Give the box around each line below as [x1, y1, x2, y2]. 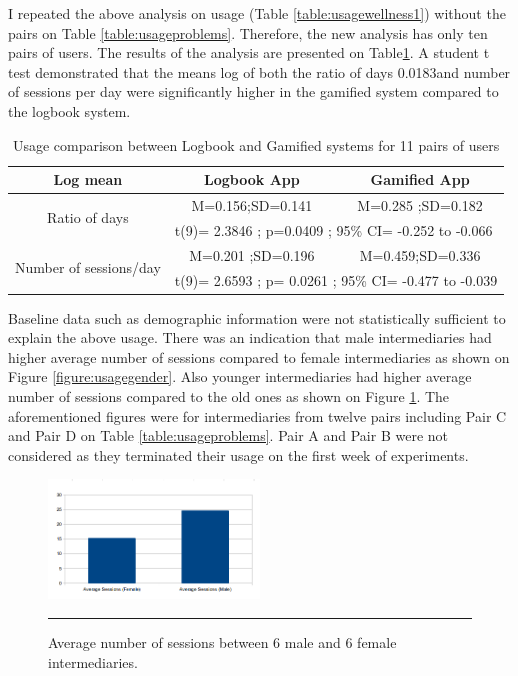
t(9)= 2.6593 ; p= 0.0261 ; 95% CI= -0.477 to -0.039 [174, 269, 498, 290]
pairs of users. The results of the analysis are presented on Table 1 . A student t [8, 42, 490, 63]
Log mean [53, 169, 123, 190]
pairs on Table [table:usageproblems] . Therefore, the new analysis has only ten [8, 22, 488, 43]
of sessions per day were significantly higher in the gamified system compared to [8, 81, 499, 102]
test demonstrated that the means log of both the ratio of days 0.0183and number [8, 61, 511, 82]
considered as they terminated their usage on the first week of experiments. [8, 444, 469, 465]
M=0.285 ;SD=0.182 [357, 195, 483, 215]
